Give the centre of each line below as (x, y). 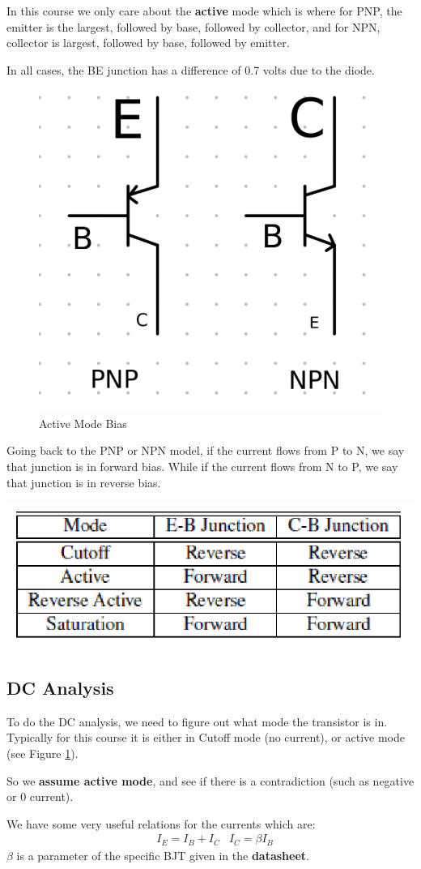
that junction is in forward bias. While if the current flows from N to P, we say (202, 467)
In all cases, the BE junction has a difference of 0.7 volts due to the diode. (191, 69)
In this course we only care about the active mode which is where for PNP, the (204, 11)
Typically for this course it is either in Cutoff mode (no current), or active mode (206, 737)
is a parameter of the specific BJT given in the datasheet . (163, 855)
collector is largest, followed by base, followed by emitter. (148, 43)
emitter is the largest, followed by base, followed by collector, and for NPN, (193, 26)
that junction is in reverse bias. (84, 482)
